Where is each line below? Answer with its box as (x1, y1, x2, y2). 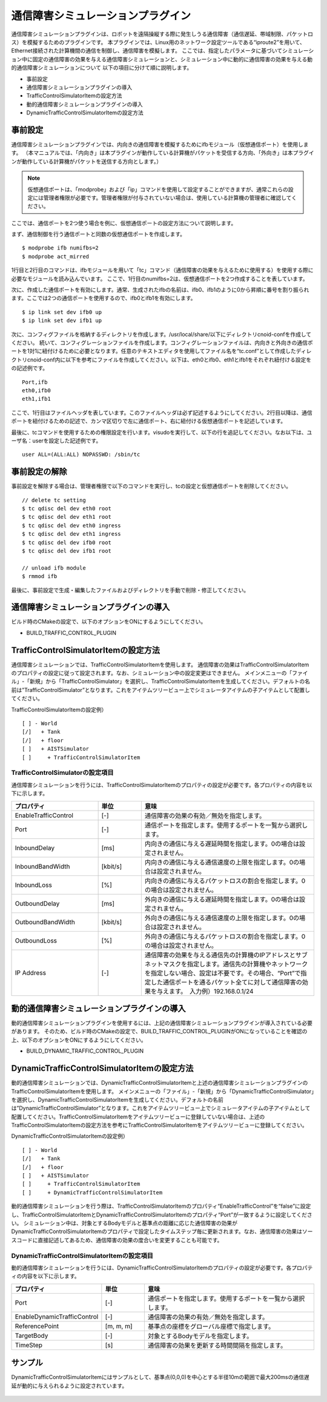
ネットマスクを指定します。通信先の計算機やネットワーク (144, 959, 308, 968)
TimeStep (15, 1341, 42, 1349)
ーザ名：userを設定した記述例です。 (11, 436, 102, 444)
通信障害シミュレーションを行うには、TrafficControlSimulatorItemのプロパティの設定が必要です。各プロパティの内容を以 (11, 781, 312, 788)
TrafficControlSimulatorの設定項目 (11, 769, 114, 777)
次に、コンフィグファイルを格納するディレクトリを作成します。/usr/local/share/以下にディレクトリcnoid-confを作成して (11, 331, 312, 338)
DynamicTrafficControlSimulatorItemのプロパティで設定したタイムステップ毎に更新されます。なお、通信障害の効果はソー (11, 1228, 313, 1235)
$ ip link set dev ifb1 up (22, 317, 102, 324)
